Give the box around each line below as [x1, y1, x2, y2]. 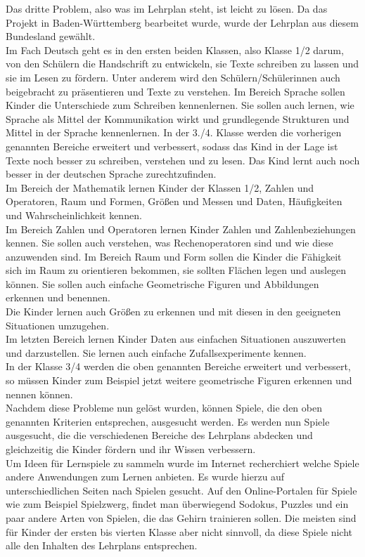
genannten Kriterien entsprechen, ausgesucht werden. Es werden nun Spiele [6, 414, 330, 428]
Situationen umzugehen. [6, 317, 110, 332]
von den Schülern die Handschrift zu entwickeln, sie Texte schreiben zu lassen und [6, 56, 359, 71]
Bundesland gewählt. [6, 29, 96, 44]
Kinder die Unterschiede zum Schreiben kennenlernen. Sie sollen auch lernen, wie [6, 98, 354, 112]
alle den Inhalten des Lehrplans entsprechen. [6, 538, 198, 553]
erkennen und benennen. [6, 290, 111, 305]
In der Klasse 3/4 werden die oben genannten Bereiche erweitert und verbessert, [6, 359, 351, 374]
